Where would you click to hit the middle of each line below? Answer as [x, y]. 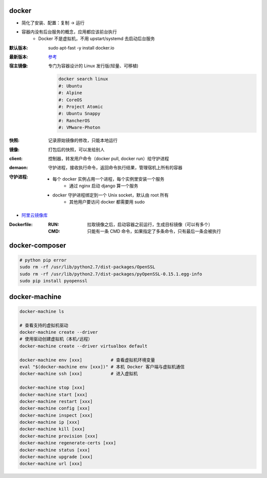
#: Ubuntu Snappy [80, 114]
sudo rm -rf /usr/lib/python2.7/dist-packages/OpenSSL [87, 267]
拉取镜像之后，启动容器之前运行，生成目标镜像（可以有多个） [150, 224]
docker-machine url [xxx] [51, 464]
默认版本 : [19, 48]
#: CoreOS [70, 100]
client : [16, 158]
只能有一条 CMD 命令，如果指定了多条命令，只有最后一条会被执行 [154, 231]
